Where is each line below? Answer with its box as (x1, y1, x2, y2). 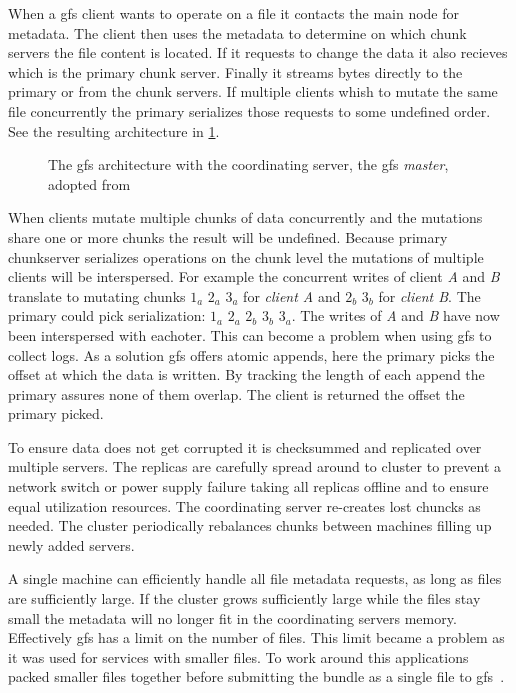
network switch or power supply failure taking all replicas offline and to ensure (8, 476, 489, 497)
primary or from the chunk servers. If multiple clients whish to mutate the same (8, 81, 498, 102)
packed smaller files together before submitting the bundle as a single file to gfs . (8, 666, 505, 687)
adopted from (48, 173, 131, 194)
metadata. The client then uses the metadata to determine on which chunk (8, 22, 467, 43)
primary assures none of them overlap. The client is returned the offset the (8, 383, 465, 404)
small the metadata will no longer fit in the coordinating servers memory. (8, 607, 457, 628)
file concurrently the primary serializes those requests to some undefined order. (8, 100, 491, 121)
